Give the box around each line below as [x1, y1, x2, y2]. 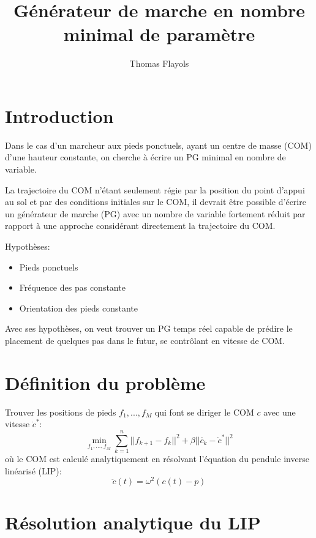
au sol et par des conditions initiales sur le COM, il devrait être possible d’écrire [5, 195, 306, 208]
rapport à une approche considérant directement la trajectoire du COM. [5, 219, 276, 232]
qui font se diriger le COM [154, 405, 254, 418]
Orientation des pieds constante [19, 301, 138, 314]
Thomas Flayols [129, 57, 189, 70]
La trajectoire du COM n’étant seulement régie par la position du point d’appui [5, 183, 305, 196]
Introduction [5, 103, 114, 128]
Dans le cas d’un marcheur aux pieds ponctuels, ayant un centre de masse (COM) [5, 138, 312, 151]
